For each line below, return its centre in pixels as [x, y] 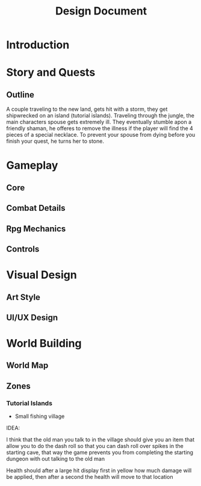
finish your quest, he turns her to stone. [55, 141]
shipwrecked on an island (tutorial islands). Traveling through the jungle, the [100, 116]
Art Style [23, 297]
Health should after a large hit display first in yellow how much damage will [99, 470]
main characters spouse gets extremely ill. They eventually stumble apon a [99, 122]
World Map [27, 366]
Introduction [38, 45]
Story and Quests [51, 73]
